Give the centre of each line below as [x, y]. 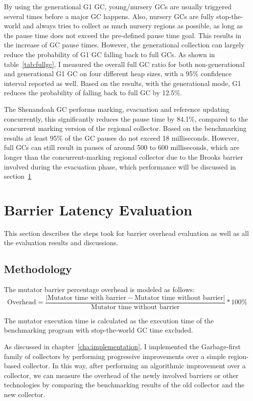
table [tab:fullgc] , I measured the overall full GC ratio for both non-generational [125, 64]
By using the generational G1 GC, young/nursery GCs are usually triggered [118, 6]
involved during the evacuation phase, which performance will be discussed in [120, 166]
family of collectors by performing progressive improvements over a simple [115, 356]
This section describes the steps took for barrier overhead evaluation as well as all [126, 233]
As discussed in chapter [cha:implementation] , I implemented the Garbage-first [122, 347]
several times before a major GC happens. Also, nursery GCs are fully [109, 16]
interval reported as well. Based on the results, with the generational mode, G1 [123, 83]
